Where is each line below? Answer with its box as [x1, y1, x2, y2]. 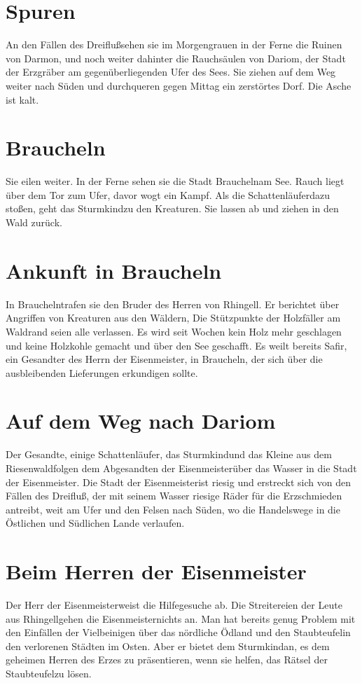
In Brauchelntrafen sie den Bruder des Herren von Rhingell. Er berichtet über [6, 296, 340, 311]
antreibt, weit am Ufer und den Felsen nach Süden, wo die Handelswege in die [6, 502, 340, 516]
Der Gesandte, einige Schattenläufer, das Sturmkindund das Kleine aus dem [6, 447, 332, 462]
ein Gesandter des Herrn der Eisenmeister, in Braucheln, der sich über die [6, 352, 323, 366]
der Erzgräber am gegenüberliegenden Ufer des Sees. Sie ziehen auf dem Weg [6, 64, 336, 79]
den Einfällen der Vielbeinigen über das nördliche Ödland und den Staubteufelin [6, 625, 351, 640]
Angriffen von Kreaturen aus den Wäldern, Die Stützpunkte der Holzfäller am [6, 310, 341, 325]
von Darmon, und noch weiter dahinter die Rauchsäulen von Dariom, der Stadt [6, 50, 346, 65]
